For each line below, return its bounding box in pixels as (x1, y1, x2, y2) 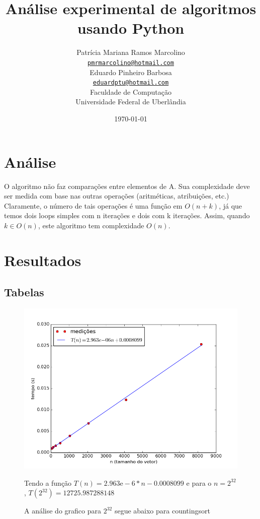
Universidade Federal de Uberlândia (75, 96, 186, 107)
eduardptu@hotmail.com (93, 79, 169, 87)
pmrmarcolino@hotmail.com (88, 59, 174, 67)
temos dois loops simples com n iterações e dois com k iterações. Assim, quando (4, 210, 250, 221)
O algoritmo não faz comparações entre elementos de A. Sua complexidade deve (4, 180, 250, 191)
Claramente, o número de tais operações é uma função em (4, 200, 183, 211)
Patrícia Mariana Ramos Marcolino (76, 47, 185, 57)
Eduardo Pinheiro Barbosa (90, 67, 172, 77)
